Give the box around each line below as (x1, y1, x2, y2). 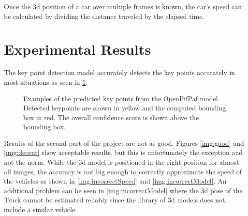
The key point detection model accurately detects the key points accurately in (4, 67, 235, 77)
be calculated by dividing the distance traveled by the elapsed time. (4, 11, 204, 21)
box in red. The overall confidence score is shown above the (23, 112, 199, 122)
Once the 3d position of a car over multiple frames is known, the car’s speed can (4, 1, 242, 11)
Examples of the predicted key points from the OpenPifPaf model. (23, 93, 220, 103)
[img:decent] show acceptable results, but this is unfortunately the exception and (4, 147, 243, 157)
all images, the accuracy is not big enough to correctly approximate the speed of (4, 166, 242, 176)
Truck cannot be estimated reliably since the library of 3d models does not (4, 195, 225, 205)
